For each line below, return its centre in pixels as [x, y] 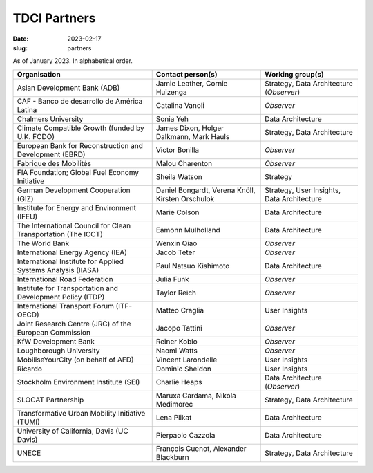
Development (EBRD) [51, 154]
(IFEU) [27, 216]
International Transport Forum [65, 306]
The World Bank [43, 243]
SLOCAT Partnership [50, 400]
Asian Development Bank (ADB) [68, 88]
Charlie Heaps [179, 382]
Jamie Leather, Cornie [192, 83]
